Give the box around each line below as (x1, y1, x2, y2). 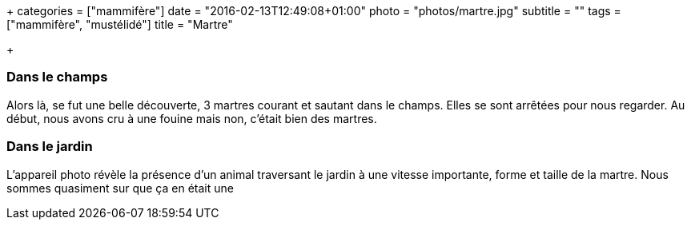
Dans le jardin (6, 138, 93, 155)
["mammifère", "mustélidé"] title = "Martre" (6, 18, 233, 31)
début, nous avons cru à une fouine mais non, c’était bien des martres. (6, 111, 377, 125)
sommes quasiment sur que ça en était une (6, 180, 234, 195)
